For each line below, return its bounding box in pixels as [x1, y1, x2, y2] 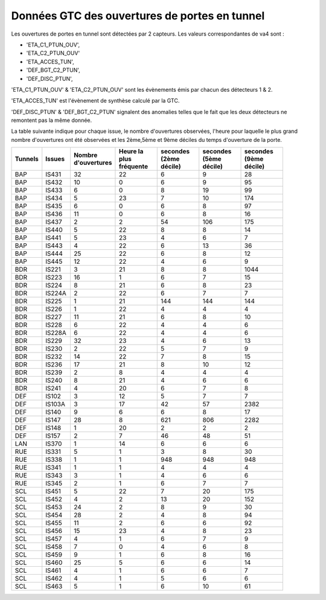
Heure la [118, 147, 144, 156]
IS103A [45, 400, 66, 409]
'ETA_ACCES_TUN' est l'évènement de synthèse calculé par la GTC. [11, 97, 180, 104]
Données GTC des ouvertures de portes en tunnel [11, 9, 265, 22]
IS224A [45, 289, 66, 298]
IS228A [45, 329, 66, 337]
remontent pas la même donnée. [11, 116, 92, 124]
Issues [45, 155, 65, 163]
